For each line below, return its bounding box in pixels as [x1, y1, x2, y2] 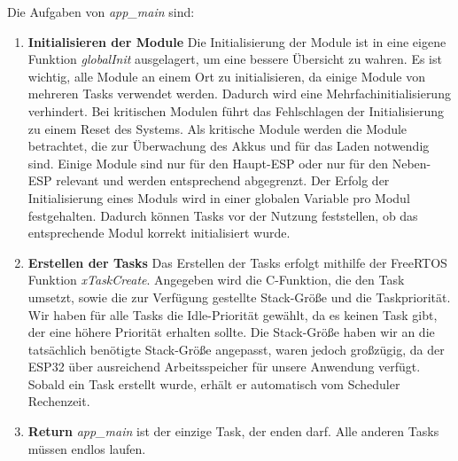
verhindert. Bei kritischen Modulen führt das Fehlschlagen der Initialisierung [27, 101, 445, 120]
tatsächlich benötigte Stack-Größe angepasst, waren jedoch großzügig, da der [27, 340, 445, 358]
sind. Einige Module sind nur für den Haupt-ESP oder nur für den [27, 153, 389, 172]
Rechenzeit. [27, 392, 90, 410]
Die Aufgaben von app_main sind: [7, 3, 195, 20]
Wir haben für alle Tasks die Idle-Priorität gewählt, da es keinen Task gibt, [27, 305, 438, 324]
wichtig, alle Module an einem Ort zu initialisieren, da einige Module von [27, 66, 425, 85]
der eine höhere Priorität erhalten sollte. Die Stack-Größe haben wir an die [27, 323, 435, 341]
